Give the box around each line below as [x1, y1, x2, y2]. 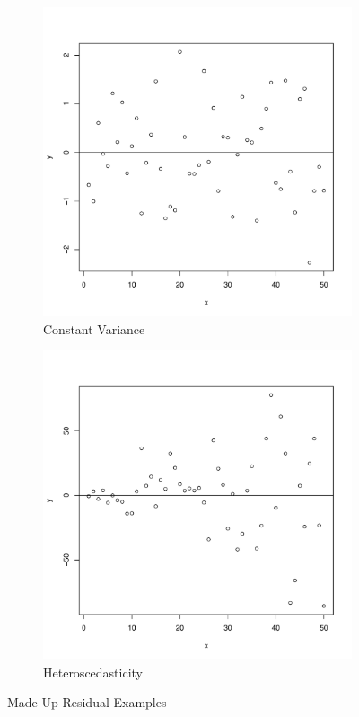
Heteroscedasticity [43, 662, 144, 681]
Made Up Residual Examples [7, 693, 167, 712]
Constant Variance [43, 319, 145, 338]
